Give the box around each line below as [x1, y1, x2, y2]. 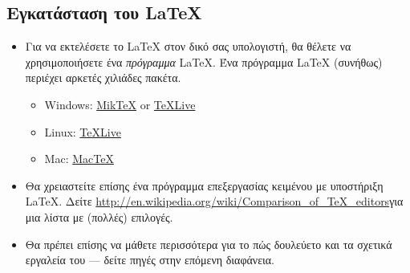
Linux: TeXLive [44, 123, 121, 140]
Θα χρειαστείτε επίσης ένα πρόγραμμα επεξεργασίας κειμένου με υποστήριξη [25, 177, 384, 194]
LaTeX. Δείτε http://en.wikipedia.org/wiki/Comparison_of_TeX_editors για [25, 193, 404, 210]
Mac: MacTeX [44, 150, 114, 167]
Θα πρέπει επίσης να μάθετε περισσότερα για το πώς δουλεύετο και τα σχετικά [25, 235, 392, 252]
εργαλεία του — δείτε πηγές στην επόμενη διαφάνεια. [25, 251, 275, 268]
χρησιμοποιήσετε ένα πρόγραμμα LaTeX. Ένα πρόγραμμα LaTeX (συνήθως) [25, 53, 383, 70]
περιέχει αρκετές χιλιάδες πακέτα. [25, 69, 181, 86]
